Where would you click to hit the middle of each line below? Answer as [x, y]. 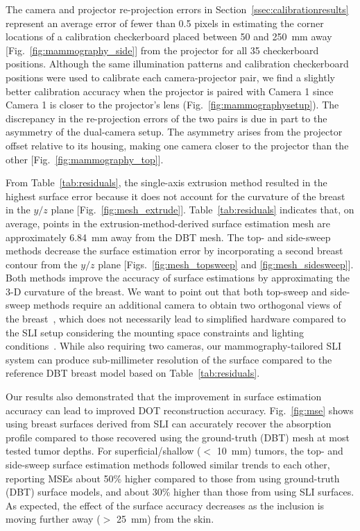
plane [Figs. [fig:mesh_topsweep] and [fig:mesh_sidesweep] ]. [226, 264]
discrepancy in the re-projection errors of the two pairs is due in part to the [166, 118]
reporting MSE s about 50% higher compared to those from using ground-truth [173, 478]
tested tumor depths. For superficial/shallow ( [103, 451]
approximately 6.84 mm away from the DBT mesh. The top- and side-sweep [168, 237]
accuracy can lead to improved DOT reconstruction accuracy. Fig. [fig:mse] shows [180, 410]
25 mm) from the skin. [165, 519]
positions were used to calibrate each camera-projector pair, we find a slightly [170, 77]
